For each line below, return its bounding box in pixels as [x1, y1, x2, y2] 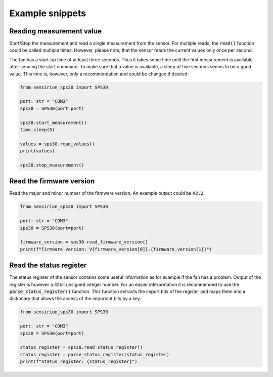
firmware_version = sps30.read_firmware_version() [20, 239, 149, 245]
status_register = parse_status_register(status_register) [20, 352, 169, 357]
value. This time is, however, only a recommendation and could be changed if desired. [9, 71, 189, 77]
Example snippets [9, 8, 86, 19]
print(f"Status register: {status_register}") [20, 359, 138, 364]
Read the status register [9, 261, 87, 270]
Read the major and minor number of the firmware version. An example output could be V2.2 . [9, 190, 205, 196]
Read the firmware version [9, 177, 95, 186]
